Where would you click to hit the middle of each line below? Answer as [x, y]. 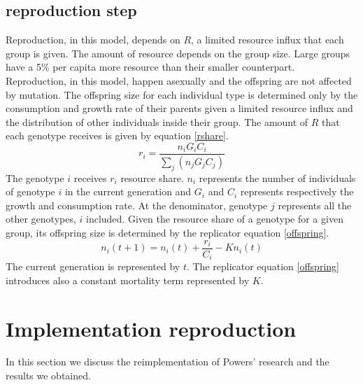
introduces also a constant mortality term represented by [128, 280]
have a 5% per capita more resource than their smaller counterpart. [150, 67]
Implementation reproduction [151, 328]
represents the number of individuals [277, 177]
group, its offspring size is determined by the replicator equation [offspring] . [168, 233]
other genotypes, [41, 219]
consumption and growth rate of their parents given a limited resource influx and [179, 108]
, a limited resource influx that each [268, 40]
